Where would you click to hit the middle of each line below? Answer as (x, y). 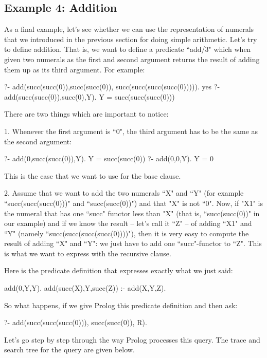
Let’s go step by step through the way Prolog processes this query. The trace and (132, 339)
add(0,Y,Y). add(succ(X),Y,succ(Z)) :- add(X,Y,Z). (85, 288)
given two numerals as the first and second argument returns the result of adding (132, 59)
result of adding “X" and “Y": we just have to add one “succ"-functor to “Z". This (133, 243)
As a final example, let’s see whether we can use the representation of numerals (129, 29)
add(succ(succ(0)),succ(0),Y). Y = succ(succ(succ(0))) (90, 96)
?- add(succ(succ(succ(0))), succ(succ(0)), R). (76, 322)
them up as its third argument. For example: (75, 69)
